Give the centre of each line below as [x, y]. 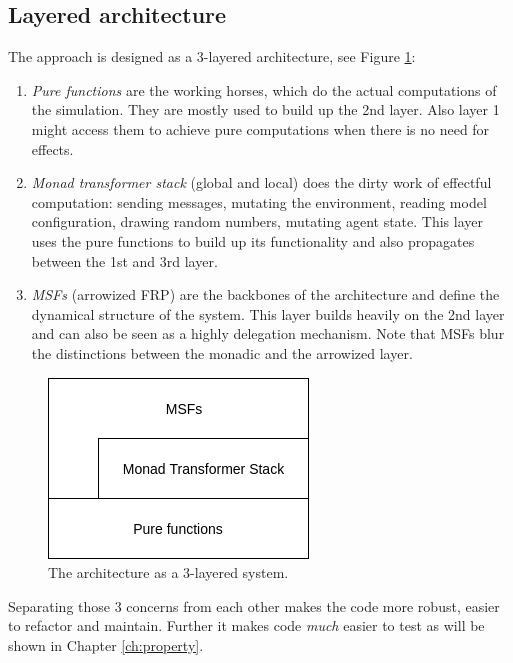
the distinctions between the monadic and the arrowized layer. [222, 352]
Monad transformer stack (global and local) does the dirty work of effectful [261, 182]
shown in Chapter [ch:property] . [106, 644]
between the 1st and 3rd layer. [124, 260]
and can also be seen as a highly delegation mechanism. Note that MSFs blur [268, 333]
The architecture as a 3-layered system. [168, 572]
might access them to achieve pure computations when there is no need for [260, 128]
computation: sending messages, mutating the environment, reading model [259, 201]
